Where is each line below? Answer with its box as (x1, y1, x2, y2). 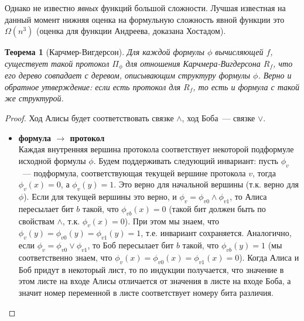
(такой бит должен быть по (169, 202, 266, 214)
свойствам (18, 214, 54, 227)
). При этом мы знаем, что (124, 214, 220, 227)
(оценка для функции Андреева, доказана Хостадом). (36, 25, 226, 37)
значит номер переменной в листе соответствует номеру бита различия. (18, 286, 274, 298)
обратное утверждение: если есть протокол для (5, 80, 181, 93)
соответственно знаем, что (18, 251, 112, 263)
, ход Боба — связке (182, 112, 255, 124)
